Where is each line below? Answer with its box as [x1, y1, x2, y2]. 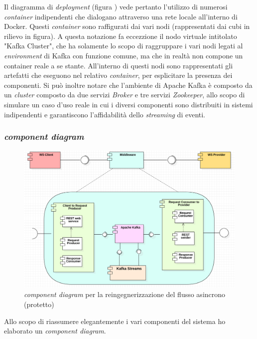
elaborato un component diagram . [4, 326, 106, 336]
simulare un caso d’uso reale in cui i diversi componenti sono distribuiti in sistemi [4, 99, 253, 109]
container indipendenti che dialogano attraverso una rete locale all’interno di [4, 11, 238, 21]
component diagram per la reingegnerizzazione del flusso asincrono [24, 289, 226, 300]
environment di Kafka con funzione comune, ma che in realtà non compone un [4, 50, 243, 60]
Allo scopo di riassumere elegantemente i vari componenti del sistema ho [4, 316, 226, 326]
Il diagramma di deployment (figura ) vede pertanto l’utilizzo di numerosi [4, 1, 228, 11]
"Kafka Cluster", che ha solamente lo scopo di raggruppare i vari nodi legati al [4, 40, 243, 51]
